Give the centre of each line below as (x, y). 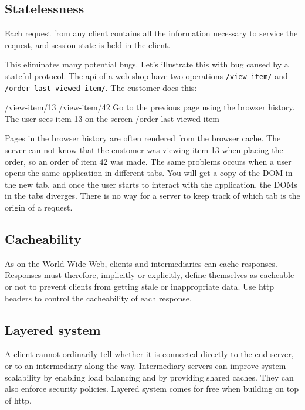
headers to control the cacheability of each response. (98, 298)
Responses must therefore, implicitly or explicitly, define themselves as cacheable (150, 275)
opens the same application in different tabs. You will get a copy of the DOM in (149, 173)
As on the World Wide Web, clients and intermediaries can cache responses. (141, 263)
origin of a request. (39, 207)
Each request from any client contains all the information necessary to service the (151, 33)
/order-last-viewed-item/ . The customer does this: (101, 87)
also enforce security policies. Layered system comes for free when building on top (152, 389)
